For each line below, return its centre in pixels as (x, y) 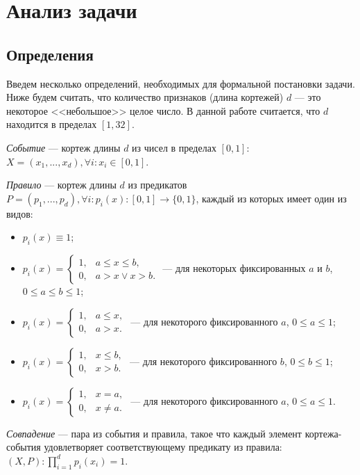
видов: (20, 213)
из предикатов (157, 185)
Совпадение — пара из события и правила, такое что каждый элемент (154, 433)
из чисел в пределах (174, 147)
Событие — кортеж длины (63, 147)
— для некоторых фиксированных (234, 268)
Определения (50, 54)
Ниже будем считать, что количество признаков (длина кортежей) (145, 97)
